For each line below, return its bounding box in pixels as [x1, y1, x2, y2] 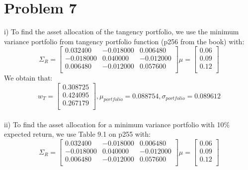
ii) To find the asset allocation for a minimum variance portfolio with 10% [4, 119, 230, 129]
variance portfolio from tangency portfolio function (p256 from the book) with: [4, 36, 245, 46]
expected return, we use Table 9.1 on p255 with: [4, 129, 151, 139]
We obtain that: [4, 73, 53, 83]
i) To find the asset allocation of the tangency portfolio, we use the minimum [4, 26, 239, 37]
